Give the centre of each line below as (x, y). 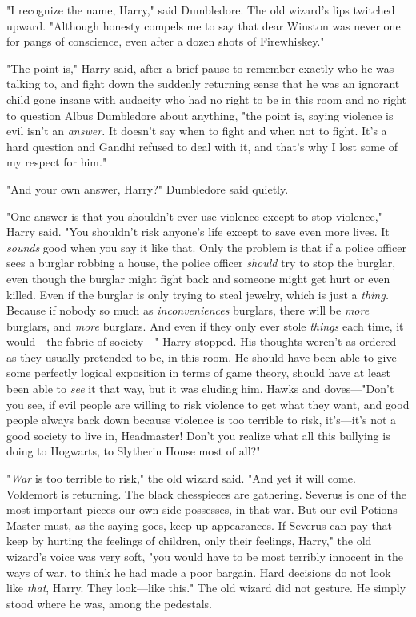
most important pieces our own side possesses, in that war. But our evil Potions (202, 509)
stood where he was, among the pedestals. (109, 603)
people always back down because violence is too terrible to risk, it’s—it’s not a (202, 420)
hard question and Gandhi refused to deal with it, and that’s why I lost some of (202, 146)
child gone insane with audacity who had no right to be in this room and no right (207, 99)
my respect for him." (57, 162)
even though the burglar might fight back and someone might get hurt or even (198, 278)
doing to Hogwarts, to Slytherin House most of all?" (134, 451)
